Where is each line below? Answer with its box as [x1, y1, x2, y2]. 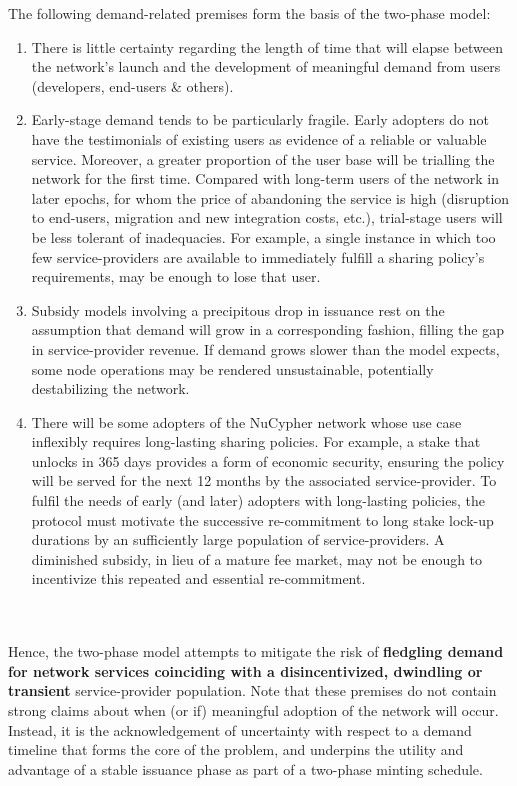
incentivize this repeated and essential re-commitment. [31, 568, 366, 589]
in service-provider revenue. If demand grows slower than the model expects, [31, 338, 500, 359]
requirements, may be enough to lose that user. [31, 266, 321, 287]
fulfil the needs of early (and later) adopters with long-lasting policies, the [31, 490, 485, 511]
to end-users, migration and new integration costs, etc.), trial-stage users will [31, 207, 503, 228]
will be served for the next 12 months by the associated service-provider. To [31, 470, 497, 491]
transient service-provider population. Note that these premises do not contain [8, 680, 497, 701]
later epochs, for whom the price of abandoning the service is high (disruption [31, 187, 510, 208]
